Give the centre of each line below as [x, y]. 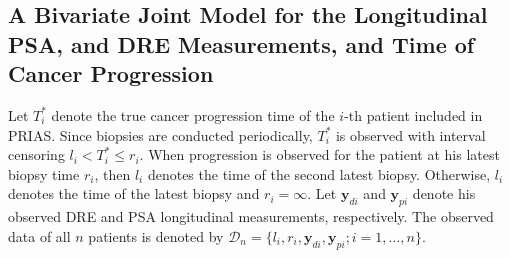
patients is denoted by [156, 235]
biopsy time [44, 173]
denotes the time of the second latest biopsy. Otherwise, [319, 173]
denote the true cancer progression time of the [193, 114]
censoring [36, 154]
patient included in [424, 114]
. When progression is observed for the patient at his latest [319, 154]
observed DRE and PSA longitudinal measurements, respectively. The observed [251, 216]
